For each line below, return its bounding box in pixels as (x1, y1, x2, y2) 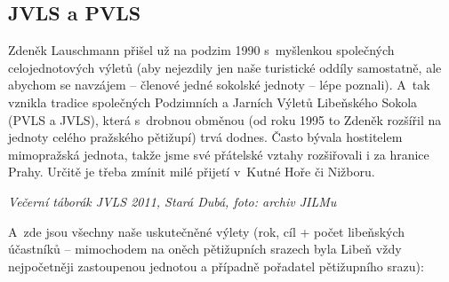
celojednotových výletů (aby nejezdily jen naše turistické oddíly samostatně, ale (8, 58, 442, 76)
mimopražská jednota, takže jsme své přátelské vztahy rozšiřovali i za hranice (8, 145, 429, 163)
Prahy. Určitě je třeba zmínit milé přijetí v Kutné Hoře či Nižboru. (8, 162, 375, 181)
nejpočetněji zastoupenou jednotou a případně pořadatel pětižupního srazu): (8, 256, 424, 275)
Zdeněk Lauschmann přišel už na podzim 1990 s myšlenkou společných (8, 41, 395, 59)
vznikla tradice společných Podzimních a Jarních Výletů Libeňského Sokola (8, 92, 418, 111)
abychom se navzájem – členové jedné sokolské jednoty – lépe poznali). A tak (8, 75, 430, 94)
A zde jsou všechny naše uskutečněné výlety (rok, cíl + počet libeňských (8, 222, 405, 240)
